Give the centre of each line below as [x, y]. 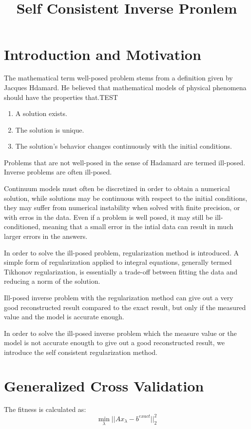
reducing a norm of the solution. [52, 281]
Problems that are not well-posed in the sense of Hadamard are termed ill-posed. [125, 162]
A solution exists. [41, 113]
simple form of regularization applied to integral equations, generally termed [118, 262]
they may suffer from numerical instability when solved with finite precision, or [122, 207]
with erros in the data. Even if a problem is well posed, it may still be [108, 217]
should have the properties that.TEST [61, 97]
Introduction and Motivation [103, 54]
